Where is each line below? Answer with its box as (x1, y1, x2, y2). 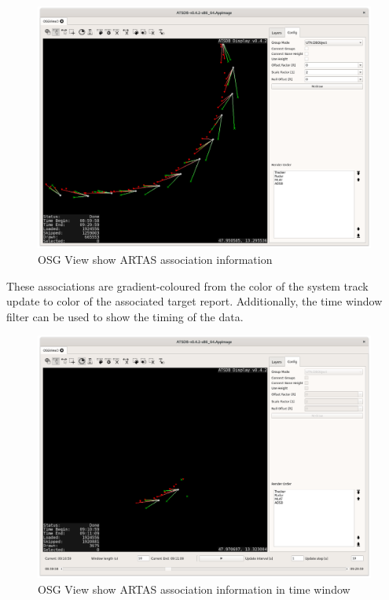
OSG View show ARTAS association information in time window (38, 580, 350, 597)
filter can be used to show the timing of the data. (6, 308, 244, 324)
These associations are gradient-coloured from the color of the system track (6, 277, 369, 294)
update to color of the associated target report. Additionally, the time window (6, 293, 383, 309)
